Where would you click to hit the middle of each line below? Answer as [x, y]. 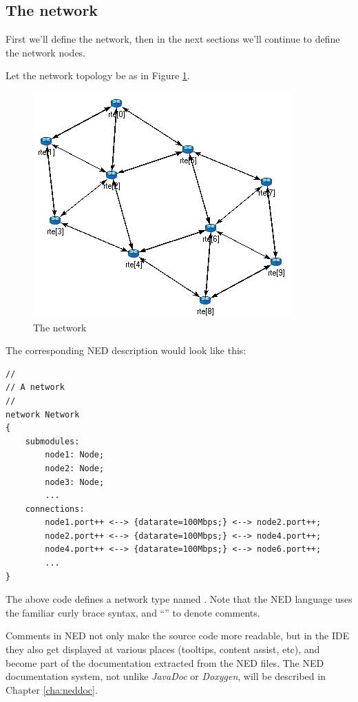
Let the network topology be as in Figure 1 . [98, 75]
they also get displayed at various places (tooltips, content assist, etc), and [163, 649]
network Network [43, 414]
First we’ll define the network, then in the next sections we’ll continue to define [173, 39]
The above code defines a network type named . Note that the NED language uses [179, 599]
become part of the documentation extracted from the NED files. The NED [165, 662]
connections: [55, 509]
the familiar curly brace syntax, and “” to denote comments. [133, 612]
